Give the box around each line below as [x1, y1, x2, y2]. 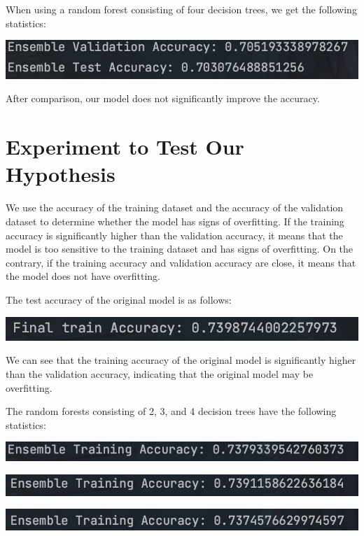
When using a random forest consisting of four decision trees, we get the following [6, 2, 357, 16]
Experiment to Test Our [6, 132, 244, 161]
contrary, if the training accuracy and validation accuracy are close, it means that [6, 255, 356, 269]
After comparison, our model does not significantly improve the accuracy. [6, 91, 320, 106]
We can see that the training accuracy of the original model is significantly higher [6, 353, 356, 367]
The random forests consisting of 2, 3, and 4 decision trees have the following [6, 404, 337, 418]
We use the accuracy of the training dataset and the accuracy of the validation [6, 200, 344, 215]
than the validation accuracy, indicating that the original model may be [6, 366, 314, 381]
